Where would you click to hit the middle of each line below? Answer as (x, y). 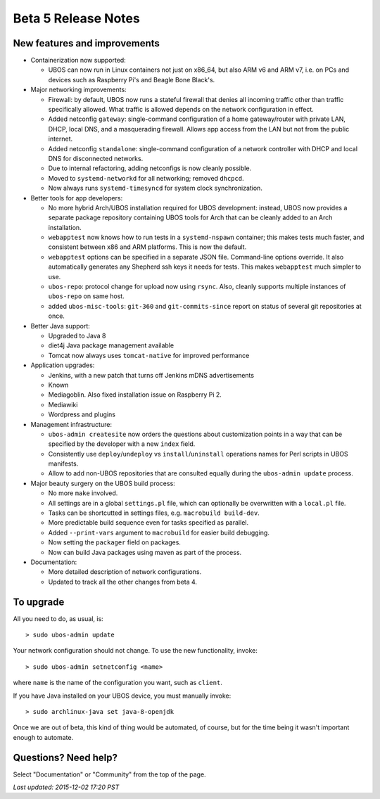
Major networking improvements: (78, 90)
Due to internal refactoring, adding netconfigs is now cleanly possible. (150, 168)
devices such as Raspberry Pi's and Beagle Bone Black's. (132, 79)
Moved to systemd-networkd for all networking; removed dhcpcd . (146, 178)
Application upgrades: (63, 365)
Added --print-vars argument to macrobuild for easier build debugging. (159, 532)
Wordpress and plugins (82, 414)
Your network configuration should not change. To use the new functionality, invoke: (135, 651)
